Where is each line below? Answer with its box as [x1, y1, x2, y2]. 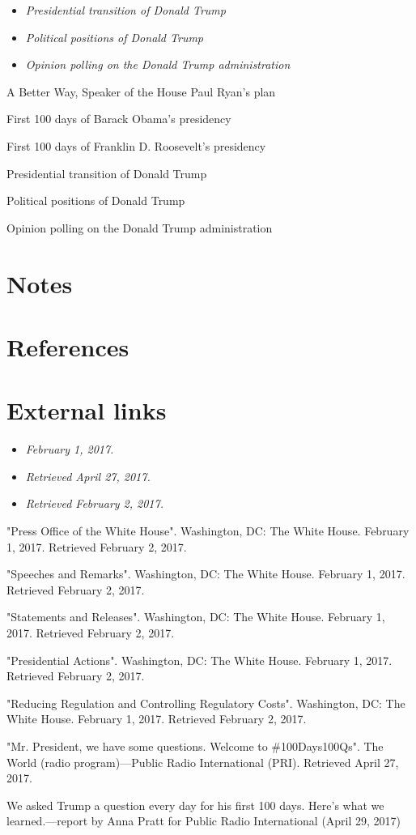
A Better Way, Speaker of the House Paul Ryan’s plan [6, 83, 276, 100]
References [6, 330, 129, 363]
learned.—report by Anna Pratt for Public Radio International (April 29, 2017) [6, 812, 401, 829]
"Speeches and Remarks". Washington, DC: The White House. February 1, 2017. [6, 565, 405, 582]
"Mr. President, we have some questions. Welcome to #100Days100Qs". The [6, 737, 384, 754]
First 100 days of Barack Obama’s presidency [6, 110, 231, 127]
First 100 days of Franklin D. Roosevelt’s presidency [6, 137, 266, 154]
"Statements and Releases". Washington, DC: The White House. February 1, [6, 608, 385, 625]
